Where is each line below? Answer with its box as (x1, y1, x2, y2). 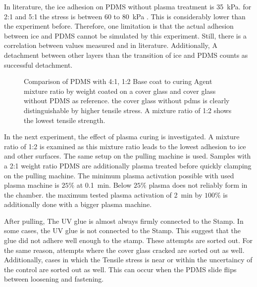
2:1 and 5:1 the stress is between (4, 11, 103, 21)
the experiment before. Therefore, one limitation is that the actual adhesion (4, 21, 234, 31)
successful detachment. (4, 59, 73, 70)
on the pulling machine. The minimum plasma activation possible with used (4, 170, 234, 180)
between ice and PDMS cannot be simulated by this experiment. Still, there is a (4, 30, 247, 41)
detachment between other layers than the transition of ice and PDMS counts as (4, 49, 248, 60)
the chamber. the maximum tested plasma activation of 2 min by (4, 189, 203, 200)
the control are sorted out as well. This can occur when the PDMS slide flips (4, 264, 237, 274)
